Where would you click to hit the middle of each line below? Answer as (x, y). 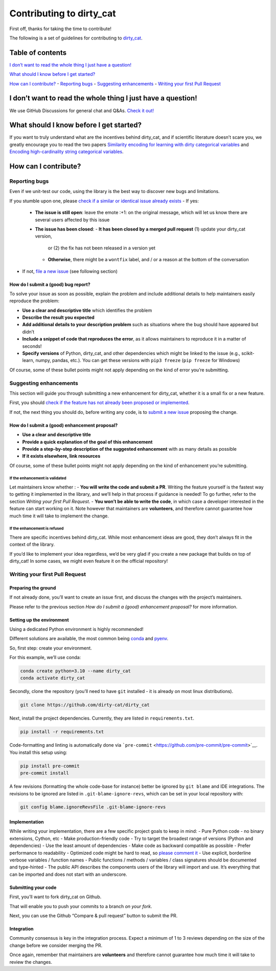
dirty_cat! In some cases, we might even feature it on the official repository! (89, 561)
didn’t (28, 332)
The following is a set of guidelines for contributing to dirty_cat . (76, 38)
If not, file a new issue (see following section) (70, 271)
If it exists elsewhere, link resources (61, 456)
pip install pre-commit (50, 766)
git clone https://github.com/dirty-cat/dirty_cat (85, 705)
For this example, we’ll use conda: (45, 658)
